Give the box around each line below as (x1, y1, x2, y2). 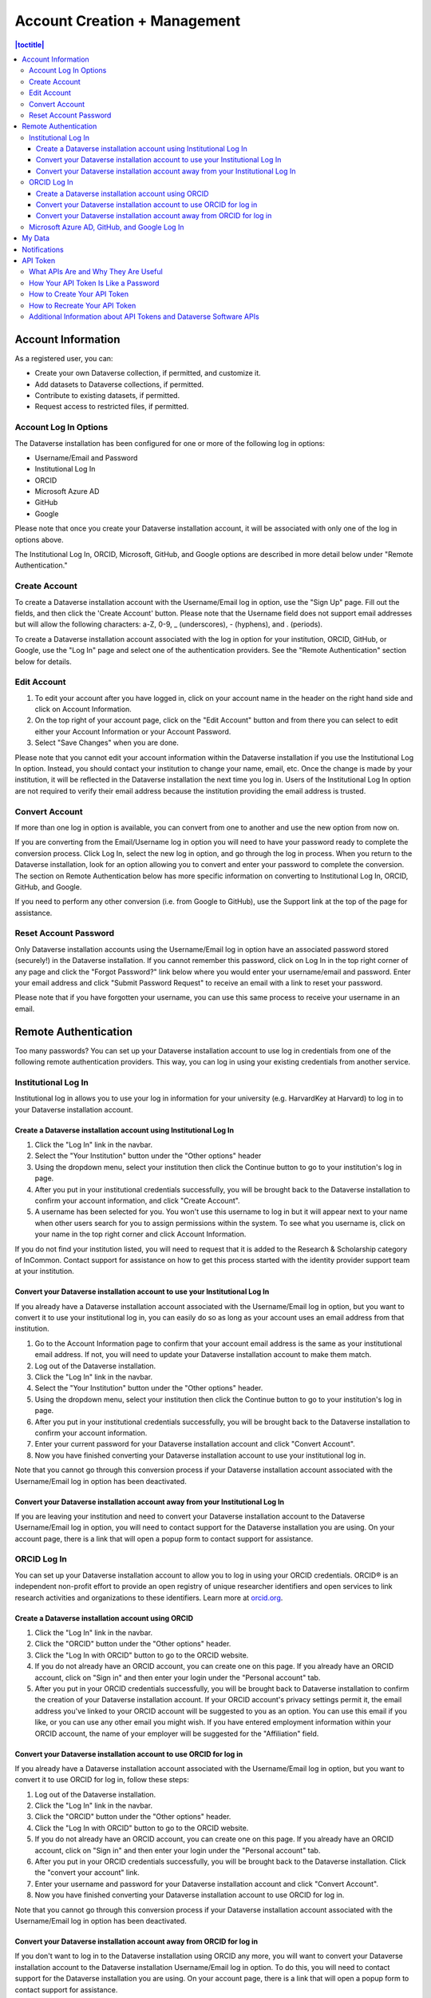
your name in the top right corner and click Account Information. (34, 1229, 247, 1239)
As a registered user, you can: (14, 353, 113, 363)
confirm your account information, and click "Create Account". (34, 1196, 240, 1205)
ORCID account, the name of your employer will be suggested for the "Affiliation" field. (34, 1729, 319, 1738)
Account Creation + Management (14, 12, 241, 30)
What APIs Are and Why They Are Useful (29, 267, 163, 277)
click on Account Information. (34, 704, 132, 714)
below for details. (14, 656, 72, 667)
